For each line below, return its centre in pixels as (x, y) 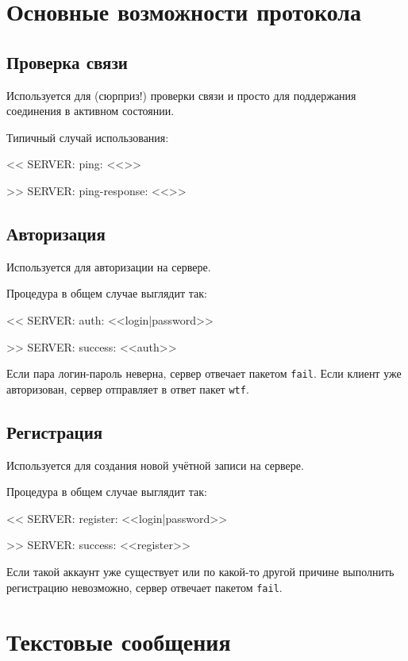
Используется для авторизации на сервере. (109, 266)
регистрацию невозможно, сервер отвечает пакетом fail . (144, 587)
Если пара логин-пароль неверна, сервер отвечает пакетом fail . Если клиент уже (204, 373)
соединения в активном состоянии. (90, 111)
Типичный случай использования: (88, 137)
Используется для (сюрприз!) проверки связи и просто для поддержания (181, 95)
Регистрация (55, 431)
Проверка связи (67, 61)
